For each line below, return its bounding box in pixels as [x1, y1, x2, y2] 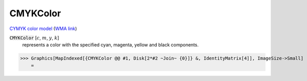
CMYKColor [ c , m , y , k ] [9, 35, 59, 41]
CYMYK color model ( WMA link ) [9, 25, 77, 32]
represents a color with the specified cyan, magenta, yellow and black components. [22, 42, 199, 48]
